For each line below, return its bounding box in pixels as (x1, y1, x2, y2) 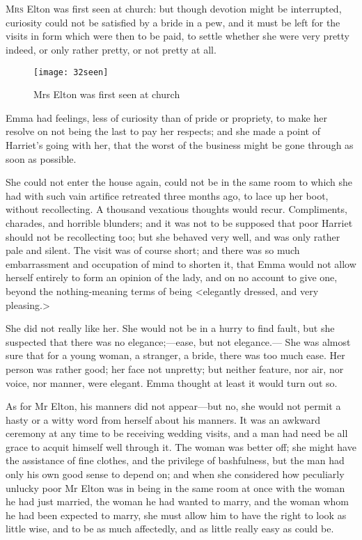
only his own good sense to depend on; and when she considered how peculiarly (6, 467, 345, 482)
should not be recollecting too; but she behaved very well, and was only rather (6, 229, 340, 244)
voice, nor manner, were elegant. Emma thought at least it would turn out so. (6, 375, 338, 390)
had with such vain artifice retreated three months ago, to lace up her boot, (6, 188, 329, 202)
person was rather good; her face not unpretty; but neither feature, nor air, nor (6, 361, 344, 376)
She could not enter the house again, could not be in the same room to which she (6, 175, 353, 189)
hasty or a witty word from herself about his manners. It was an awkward (6, 412, 321, 427)
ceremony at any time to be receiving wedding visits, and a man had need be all (6, 426, 348, 440)
